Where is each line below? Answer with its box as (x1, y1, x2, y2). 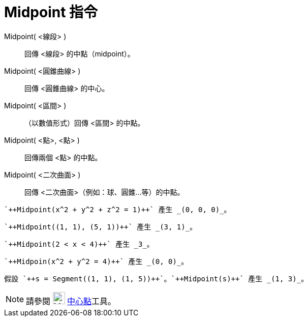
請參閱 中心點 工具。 (26, 296, 116, 306)
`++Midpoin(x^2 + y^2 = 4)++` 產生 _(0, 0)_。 (4, 257, 189, 266)
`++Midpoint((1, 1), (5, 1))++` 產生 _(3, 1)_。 (4, 222, 197, 231)
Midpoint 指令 (4, 4, 98, 21)
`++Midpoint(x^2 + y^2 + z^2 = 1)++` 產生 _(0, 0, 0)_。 (4, 205, 231, 214)
